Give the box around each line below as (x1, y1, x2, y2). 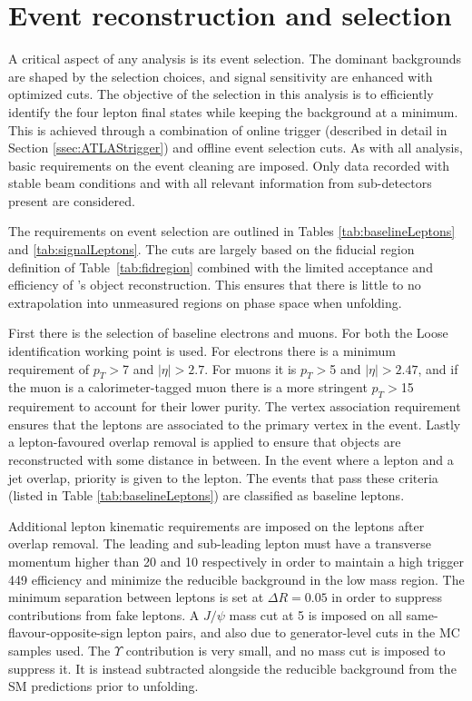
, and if (418, 359, 458, 378)
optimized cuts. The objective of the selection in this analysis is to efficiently (8, 84, 434, 104)
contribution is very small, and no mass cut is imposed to (125, 640, 446, 659)
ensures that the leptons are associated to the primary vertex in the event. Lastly (8, 414, 461, 433)
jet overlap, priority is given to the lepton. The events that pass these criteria (8, 468, 438, 487)
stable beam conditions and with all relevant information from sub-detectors (8, 173, 432, 193)
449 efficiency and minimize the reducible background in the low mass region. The (8, 569, 465, 588)
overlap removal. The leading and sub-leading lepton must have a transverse (8, 534, 431, 553)
